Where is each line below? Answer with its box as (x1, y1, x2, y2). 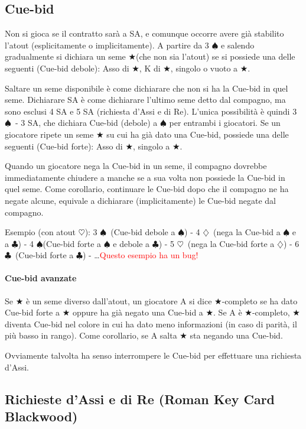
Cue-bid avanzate (5, 272, 77, 284)
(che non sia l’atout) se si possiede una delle (136, 50, 295, 63)
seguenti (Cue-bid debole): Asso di (5, 61, 129, 74)
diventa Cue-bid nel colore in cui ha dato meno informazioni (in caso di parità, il (5, 317, 297, 330)
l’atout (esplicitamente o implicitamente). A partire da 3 (5, 38, 209, 51)
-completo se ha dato (222, 294, 298, 307)
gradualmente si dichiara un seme (5, 50, 126, 63)
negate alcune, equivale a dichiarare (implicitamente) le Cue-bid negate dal (5, 194, 276, 206)
